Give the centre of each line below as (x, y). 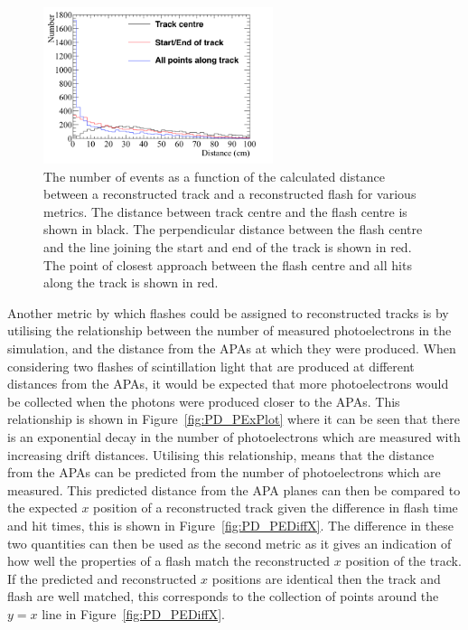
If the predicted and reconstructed (102, 578)
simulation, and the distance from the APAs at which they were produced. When (232, 348)
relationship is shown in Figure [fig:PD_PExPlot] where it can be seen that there (234, 419)
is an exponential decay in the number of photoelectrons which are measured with (234, 437)
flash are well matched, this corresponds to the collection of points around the (223, 596)
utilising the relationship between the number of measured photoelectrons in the (229, 330)
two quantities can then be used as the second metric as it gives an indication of (229, 543)
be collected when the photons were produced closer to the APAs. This (204, 401)
